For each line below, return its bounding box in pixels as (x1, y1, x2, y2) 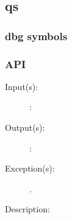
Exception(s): (5, 162, 55, 175)
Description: (5, 203, 50, 215)
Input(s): (5, 80, 38, 92)
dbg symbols (5, 28, 68, 43)
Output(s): (5, 121, 45, 134)
